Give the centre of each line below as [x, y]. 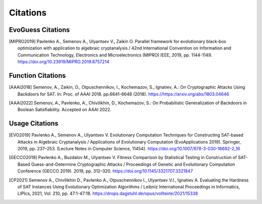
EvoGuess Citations [39, 30]
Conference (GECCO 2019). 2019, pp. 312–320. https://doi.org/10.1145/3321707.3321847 [105, 171]
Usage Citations [34, 124]
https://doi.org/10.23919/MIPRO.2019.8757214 [64, 62]
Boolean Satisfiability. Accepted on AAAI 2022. [65, 110]
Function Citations [37, 76]
